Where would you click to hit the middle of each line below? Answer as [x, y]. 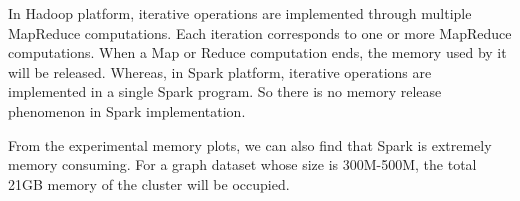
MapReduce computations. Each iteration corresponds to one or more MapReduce [260, 32]
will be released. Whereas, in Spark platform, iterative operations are [220, 71]
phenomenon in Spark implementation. [127, 110]
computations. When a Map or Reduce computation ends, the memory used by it [257, 52]
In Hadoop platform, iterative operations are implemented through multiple [240, 13]
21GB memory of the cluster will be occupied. [149, 183]
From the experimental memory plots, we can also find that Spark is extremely [250, 144]
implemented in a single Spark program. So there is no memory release [225, 91]
